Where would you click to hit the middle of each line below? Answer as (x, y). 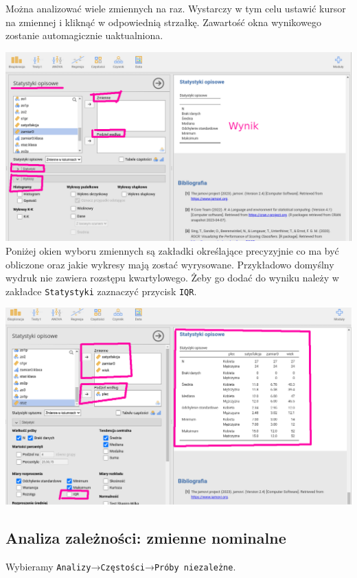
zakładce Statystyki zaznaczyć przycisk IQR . (101, 291)
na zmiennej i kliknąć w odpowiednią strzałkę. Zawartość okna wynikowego (163, 22)
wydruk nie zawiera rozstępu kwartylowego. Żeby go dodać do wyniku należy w (172, 278)
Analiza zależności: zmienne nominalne (146, 538)
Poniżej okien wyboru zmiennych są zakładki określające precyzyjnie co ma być (172, 251)
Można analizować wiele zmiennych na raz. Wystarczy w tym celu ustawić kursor (176, 8)
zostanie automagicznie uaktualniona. (84, 35)
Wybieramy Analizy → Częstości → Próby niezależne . (121, 567)
